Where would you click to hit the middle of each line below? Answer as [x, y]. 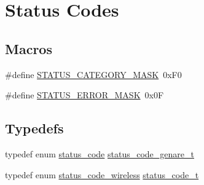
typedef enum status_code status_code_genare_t [100, 153]
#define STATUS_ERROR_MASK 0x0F [84, 95]
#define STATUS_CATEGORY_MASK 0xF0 [93, 74]
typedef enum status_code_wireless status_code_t [102, 174]
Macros [29, 48]
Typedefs [34, 128]
